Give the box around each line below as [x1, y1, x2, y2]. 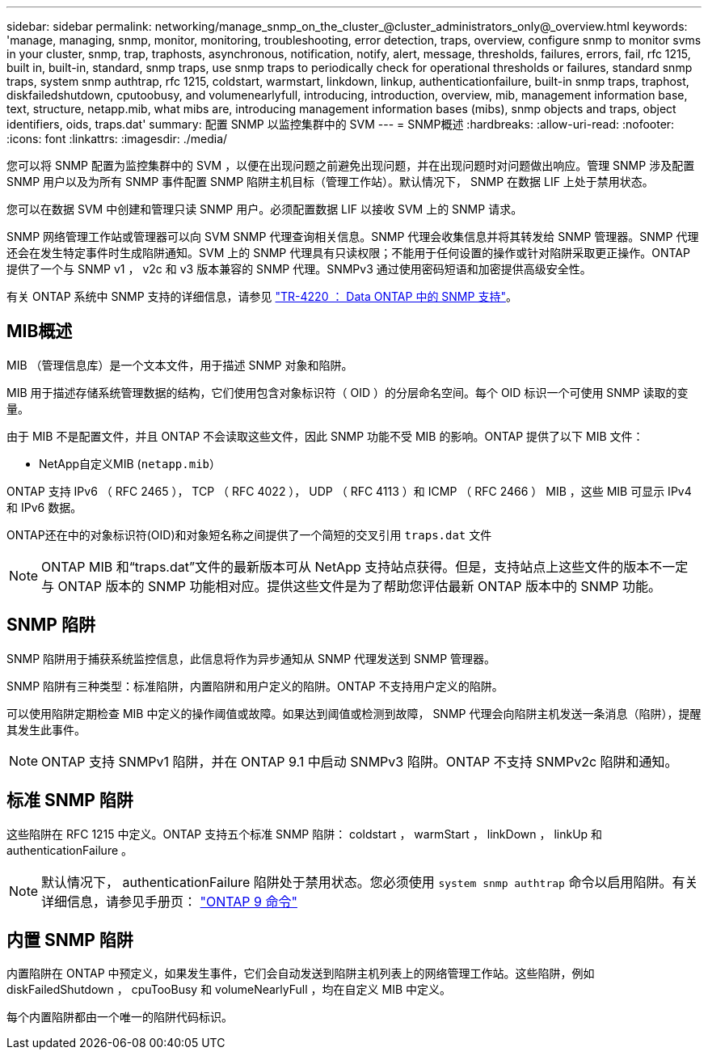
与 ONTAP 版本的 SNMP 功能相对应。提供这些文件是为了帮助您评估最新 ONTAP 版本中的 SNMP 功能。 [41, 577, 662, 594]
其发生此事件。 [6, 722, 86, 737]
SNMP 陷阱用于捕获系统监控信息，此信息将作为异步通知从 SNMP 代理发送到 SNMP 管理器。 [6, 651, 496, 665]
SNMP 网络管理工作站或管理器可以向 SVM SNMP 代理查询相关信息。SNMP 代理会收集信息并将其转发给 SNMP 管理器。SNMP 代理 [6, 230, 699, 243]
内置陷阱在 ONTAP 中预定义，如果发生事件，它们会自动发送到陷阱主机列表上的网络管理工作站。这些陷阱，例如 [6, 966, 595, 981]
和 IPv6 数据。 [6, 500, 82, 514]
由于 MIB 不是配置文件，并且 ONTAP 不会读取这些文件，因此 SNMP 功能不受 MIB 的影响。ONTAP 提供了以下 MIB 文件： [6, 429, 644, 443]
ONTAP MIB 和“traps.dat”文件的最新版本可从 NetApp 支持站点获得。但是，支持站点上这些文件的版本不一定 [41, 558, 689, 575]
